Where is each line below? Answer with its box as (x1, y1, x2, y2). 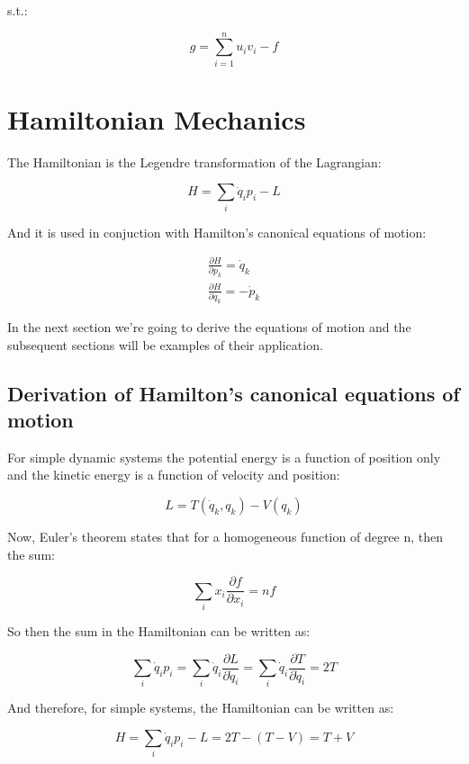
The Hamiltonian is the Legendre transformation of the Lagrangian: (7, 152, 382, 171)
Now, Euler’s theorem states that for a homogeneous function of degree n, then (7, 526, 444, 545)
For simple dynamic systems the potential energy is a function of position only (7, 447, 441, 466)
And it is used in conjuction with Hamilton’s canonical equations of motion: (7, 222, 427, 241)
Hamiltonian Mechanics (7, 100, 306, 137)
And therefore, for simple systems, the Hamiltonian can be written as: (7, 698, 394, 717)
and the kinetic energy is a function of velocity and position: (7, 465, 340, 484)
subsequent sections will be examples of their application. (7, 335, 323, 354)
